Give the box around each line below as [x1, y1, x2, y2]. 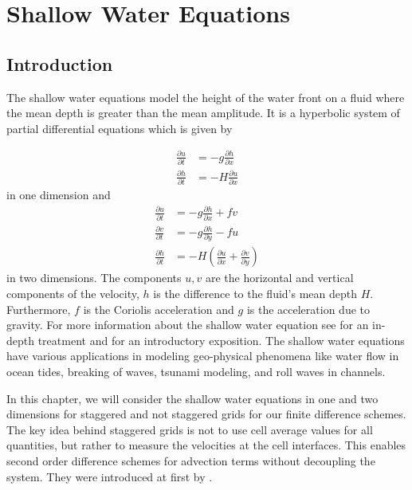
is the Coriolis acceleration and [83, 300, 234, 317]
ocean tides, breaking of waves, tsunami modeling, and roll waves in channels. [6, 363, 386, 379]
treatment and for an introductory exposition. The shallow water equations [37, 331, 405, 348]
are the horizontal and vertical [205, 269, 354, 286]
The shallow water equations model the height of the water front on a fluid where [6, 88, 405, 105]
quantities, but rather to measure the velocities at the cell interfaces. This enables [6, 437, 406, 453]
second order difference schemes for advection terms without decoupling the [6, 452, 375, 468]
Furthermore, [6, 300, 71, 317]
